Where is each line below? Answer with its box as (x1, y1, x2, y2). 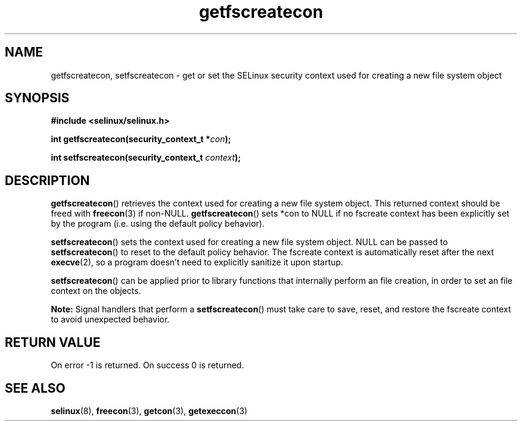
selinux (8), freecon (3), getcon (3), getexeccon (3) (51, 405, 248, 416)
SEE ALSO (5, 380, 66, 396)
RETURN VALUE (5, 334, 101, 350)
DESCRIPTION (5, 173, 90, 188)
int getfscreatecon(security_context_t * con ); (51, 134, 231, 145)
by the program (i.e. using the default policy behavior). (51, 218, 265, 229)
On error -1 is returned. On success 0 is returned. (51, 360, 244, 371)
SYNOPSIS (5, 90, 70, 106)
